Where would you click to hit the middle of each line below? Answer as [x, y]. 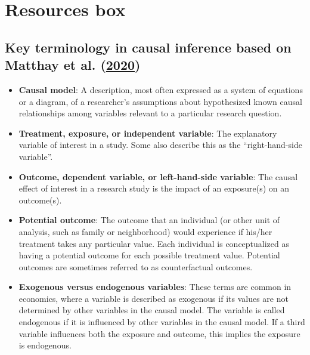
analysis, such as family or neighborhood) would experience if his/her [145, 231]
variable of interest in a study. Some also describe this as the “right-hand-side [160, 145]
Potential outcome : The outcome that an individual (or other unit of [149, 220]
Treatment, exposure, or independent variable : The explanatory [148, 133]
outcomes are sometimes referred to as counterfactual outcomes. [136, 266]
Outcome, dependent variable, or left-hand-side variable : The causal [158, 176]
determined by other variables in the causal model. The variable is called [152, 310]
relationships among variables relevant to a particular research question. [150, 113]
